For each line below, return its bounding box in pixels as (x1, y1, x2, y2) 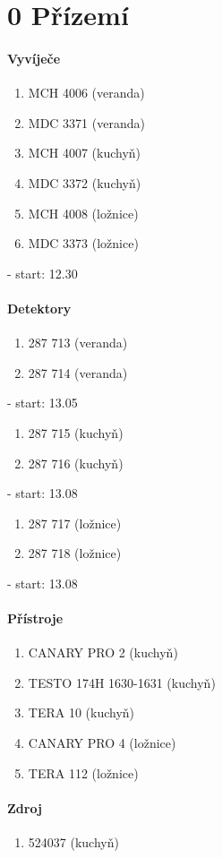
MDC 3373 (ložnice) (28, 234, 139, 253)
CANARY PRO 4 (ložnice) (28, 734, 176, 752)
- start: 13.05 (7, 393, 78, 412)
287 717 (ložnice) (28, 513, 122, 532)
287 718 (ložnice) (28, 544, 122, 562)
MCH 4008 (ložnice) (28, 203, 139, 222)
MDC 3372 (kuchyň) (28, 173, 141, 192)
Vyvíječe (7, 48, 61, 67)
